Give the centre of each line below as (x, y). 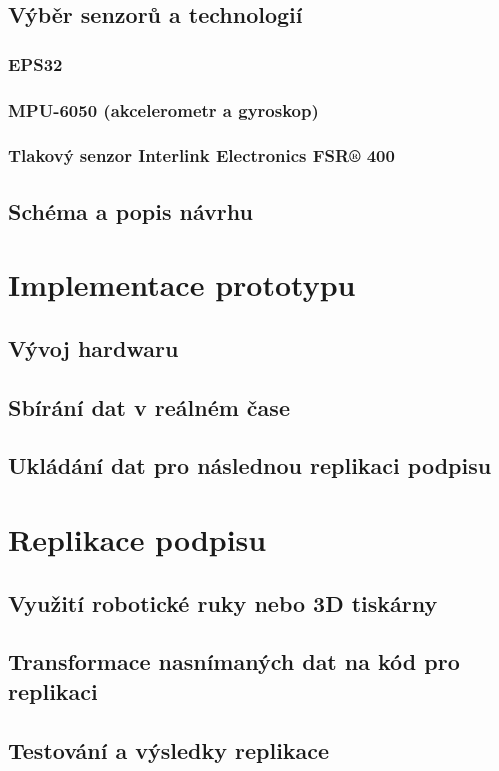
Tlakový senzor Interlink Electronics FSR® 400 (201, 155)
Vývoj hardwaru (93, 347)
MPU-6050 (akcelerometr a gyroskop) (163, 109)
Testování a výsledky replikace (169, 749)
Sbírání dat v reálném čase (149, 406)
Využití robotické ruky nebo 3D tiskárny (223, 602)
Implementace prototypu (182, 284)
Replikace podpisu (137, 539)
